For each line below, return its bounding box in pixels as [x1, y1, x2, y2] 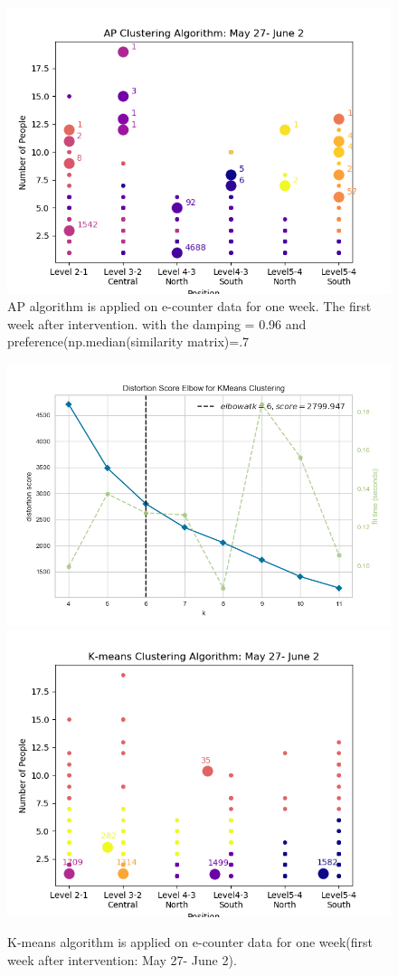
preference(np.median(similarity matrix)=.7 [7, 332, 250, 351]
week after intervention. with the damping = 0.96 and [7, 314, 307, 333]
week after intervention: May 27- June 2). [7, 950, 237, 969]
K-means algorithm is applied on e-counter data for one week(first [7, 933, 374, 952]
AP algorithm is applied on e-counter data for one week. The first [7, 297, 372, 316]
